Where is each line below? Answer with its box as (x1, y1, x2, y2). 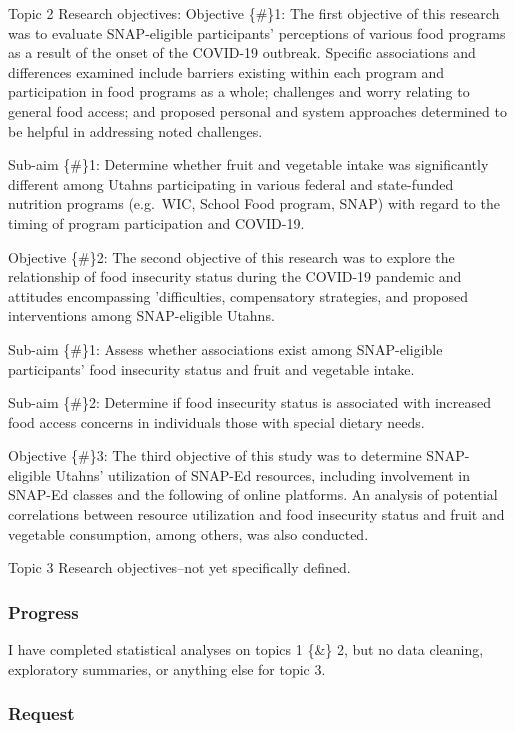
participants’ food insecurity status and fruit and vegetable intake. (8, 358, 415, 379)
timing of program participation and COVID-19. (8, 212, 305, 233)
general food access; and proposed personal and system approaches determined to (8, 100, 507, 121)
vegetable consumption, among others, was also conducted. (8, 523, 369, 544)
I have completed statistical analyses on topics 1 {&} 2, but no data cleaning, (8, 639, 484, 660)
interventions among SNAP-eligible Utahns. (8, 305, 275, 326)
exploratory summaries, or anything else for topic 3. (8, 658, 326, 679)
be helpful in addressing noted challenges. (8, 120, 263, 141)
